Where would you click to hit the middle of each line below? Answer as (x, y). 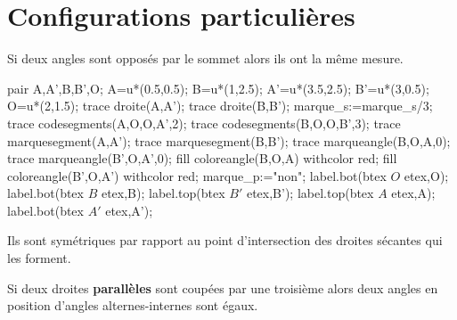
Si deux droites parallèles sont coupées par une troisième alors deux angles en (223, 287)
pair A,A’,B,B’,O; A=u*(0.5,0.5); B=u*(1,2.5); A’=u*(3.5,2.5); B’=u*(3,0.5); (218, 88)
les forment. (39, 258)
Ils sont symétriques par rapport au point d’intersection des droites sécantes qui (225, 240)
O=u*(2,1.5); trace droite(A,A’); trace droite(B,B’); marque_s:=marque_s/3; (220, 106)
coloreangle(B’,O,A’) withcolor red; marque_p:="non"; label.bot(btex (197, 175)
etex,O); (426, 175)
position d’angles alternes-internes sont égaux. (133, 305)
